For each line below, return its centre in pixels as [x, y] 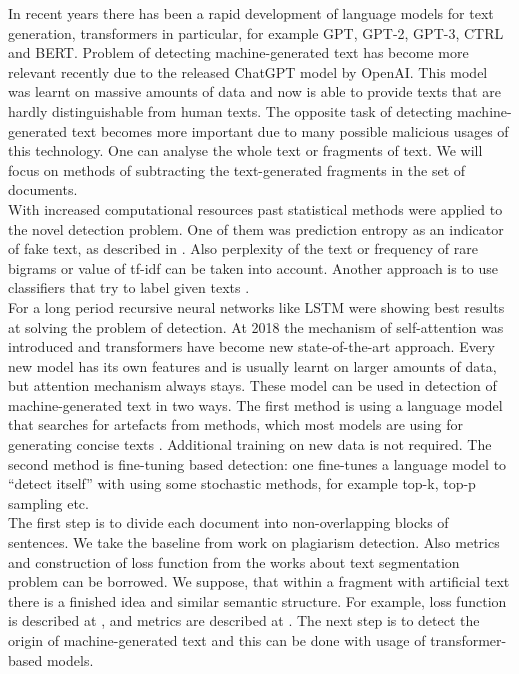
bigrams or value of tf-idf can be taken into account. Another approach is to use [253, 267]
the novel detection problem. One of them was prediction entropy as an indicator [256, 228]
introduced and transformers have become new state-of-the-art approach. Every [251, 346]
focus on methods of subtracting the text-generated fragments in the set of [237, 169]
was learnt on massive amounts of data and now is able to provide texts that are [254, 91]
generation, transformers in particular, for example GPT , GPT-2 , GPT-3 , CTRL [256, 32]
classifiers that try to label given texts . [129, 287]
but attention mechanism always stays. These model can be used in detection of [252, 385]
